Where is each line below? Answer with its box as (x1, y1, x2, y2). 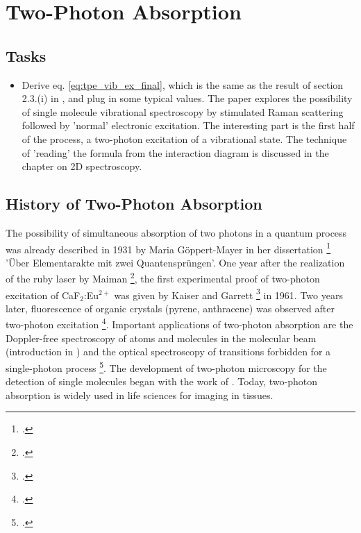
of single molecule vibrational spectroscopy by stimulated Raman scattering (22, 104, 344, 119)
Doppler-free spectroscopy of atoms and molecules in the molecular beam (6, 330, 317, 345)
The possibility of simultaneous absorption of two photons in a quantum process (6, 225, 347, 239)
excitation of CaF (6, 287, 81, 302)
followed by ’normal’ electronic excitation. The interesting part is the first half (22, 118, 355, 133)
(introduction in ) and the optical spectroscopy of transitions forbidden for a (6, 344, 331, 359)
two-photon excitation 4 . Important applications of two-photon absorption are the (6, 315, 353, 332)
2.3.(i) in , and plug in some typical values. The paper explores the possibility (22, 91, 353, 105)
